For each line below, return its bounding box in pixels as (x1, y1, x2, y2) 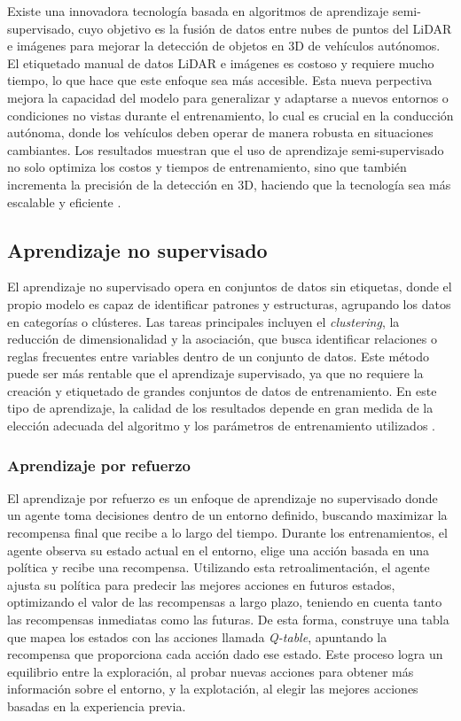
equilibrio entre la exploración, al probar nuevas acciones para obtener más (7, 662, 414, 680)
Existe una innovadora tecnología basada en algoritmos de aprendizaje (7, 2, 389, 19)
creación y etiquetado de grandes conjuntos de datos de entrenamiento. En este (7, 381, 437, 399)
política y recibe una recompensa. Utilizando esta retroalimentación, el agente (7, 558, 430, 577)
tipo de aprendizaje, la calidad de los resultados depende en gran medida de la (7, 399, 434, 417)
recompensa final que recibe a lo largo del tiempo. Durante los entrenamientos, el (7, 523, 448, 542)
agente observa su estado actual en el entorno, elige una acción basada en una (7, 540, 429, 559)
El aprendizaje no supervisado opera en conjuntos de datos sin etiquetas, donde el (7, 277, 452, 296)
